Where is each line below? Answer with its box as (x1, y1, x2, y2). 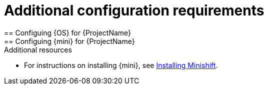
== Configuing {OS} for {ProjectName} (4, 28, 131, 37)
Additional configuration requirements (4, 2, 264, 19)
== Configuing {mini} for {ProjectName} (4, 36, 135, 45)
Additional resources (4, 45, 72, 54)
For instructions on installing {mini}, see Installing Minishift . (24, 60, 218, 69)
